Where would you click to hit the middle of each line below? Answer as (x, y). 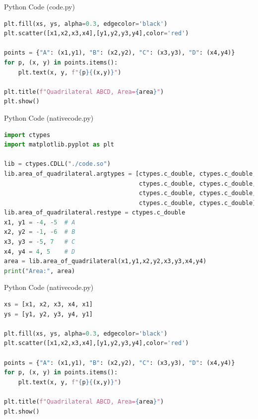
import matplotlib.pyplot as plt (59, 145)
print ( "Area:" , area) (40, 271)
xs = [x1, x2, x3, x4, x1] (48, 305)
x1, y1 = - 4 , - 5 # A (40, 222)
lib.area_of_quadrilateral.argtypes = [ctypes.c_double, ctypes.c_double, (130, 174)
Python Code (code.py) (39, 6)
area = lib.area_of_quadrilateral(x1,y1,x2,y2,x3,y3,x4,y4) (105, 261)
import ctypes (27, 135)
